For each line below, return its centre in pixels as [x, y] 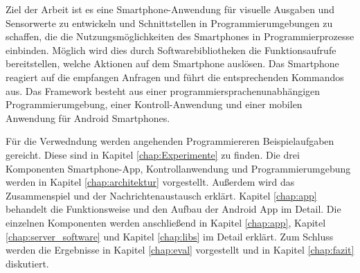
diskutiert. [27, 263]
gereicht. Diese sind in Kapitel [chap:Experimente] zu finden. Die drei [153, 154]
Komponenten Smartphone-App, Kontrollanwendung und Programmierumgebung [178, 168]
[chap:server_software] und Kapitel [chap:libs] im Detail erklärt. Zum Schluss [170, 236]
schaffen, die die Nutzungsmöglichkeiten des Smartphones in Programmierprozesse [180, 36]
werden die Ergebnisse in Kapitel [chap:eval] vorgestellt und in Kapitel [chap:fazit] [180, 250]
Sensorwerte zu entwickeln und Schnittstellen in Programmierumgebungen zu [169, 23]
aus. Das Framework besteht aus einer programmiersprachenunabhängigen [163, 90]
